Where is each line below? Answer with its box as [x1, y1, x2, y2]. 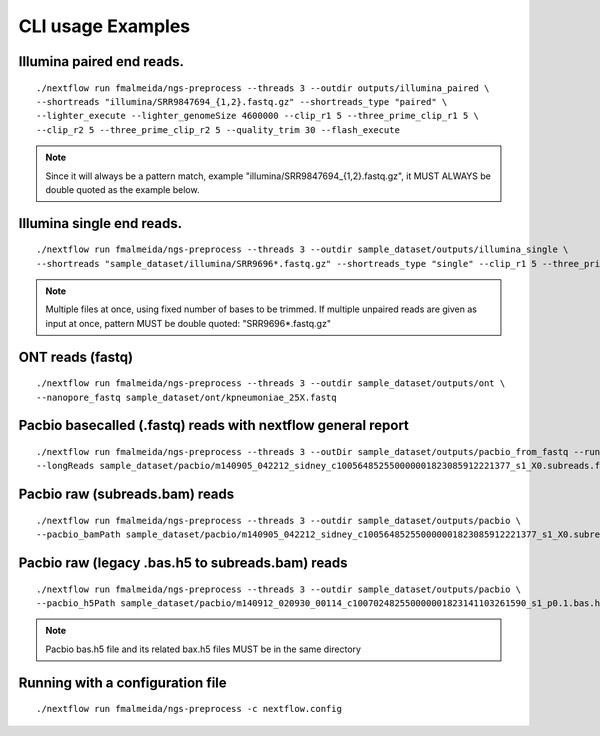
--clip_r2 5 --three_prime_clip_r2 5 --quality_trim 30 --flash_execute [36, 124, 400, 135]
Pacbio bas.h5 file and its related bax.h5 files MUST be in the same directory [45, 643, 362, 655]
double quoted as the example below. [45, 183, 200, 195]
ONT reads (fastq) [18, 348, 134, 365]
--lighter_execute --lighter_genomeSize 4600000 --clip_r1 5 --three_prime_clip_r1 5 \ [36, 110, 480, 122]
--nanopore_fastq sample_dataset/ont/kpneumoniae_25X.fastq [36, 391, 337, 403]
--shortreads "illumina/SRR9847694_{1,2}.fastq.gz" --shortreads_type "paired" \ [36, 96, 448, 107]
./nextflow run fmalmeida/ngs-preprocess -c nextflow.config [36, 703, 342, 715]
